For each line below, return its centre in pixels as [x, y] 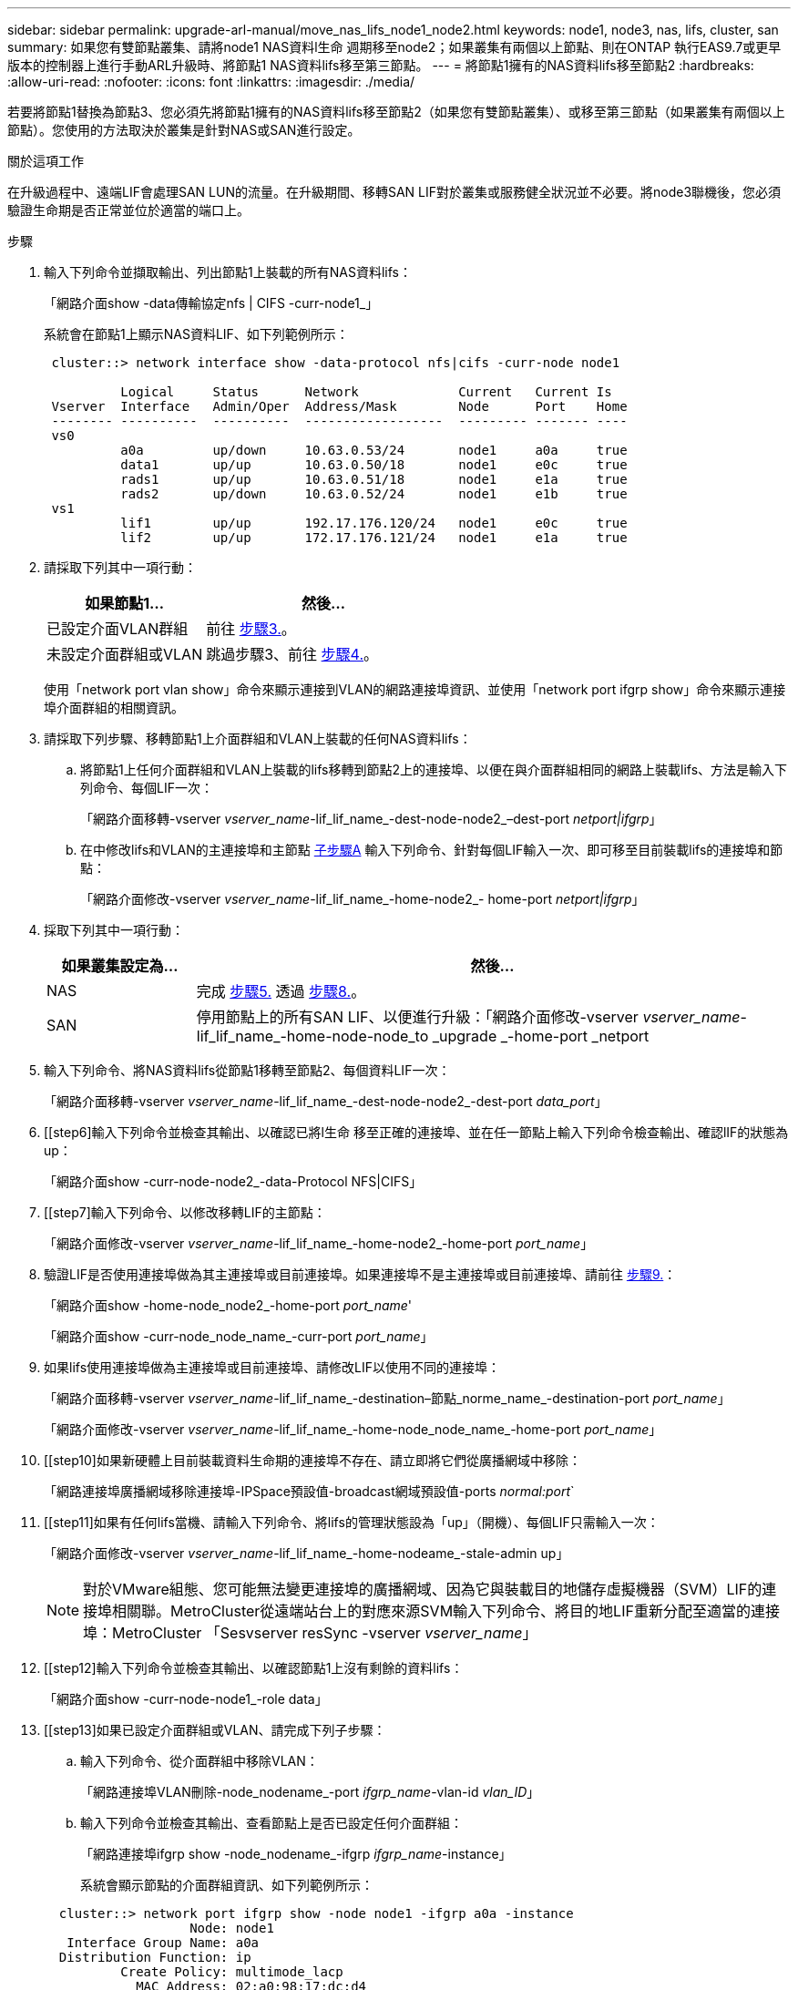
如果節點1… [125, 603]
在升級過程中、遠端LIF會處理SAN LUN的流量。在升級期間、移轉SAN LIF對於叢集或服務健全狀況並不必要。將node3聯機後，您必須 [394, 192]
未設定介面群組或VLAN [125, 654]
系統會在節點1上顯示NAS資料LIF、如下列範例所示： [196, 334]
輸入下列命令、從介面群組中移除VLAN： [199, 1761]
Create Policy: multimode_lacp [232, 1972]
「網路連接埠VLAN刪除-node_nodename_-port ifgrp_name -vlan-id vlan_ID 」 [310, 1792]
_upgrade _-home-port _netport [541, 1036]
